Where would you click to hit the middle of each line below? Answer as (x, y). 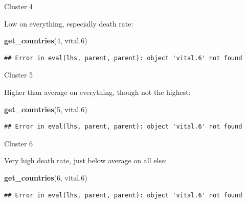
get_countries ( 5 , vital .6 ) (46, 109)
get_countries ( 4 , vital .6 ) (46, 41)
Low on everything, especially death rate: (69, 23)
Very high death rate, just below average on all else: (85, 160)
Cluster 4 (19, 6)
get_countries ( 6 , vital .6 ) (46, 177)
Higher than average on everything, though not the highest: (97, 92)
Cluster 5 (19, 75)
